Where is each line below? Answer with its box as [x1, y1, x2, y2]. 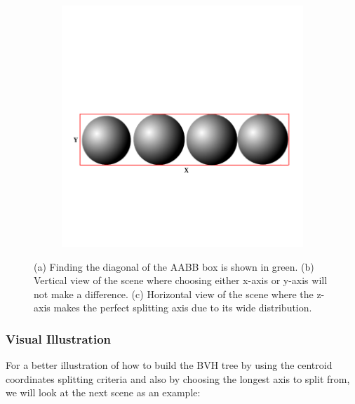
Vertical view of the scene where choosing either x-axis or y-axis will [34, 273, 328, 288]
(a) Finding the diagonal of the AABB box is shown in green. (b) [34, 259, 314, 274]
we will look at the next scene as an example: [6, 385, 201, 400]
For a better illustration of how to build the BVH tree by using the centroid [6, 358, 333, 372]
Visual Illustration [6, 330, 111, 347]
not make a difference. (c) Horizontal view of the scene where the [34, 286, 314, 301]
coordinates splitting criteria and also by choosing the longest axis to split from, [6, 371, 350, 386]
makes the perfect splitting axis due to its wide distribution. [53, 300, 312, 315]
